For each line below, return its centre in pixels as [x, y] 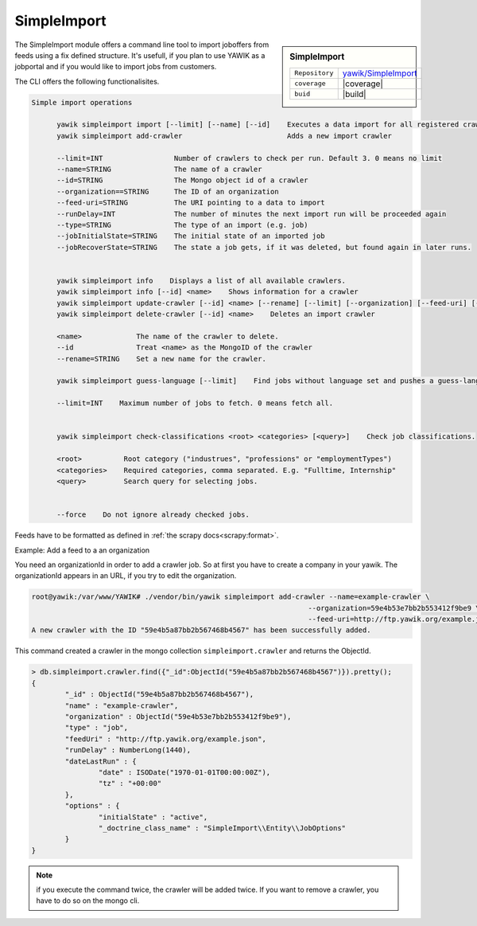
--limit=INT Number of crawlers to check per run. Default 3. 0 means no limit [250, 158]
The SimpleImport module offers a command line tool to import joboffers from [142, 45]
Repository [314, 73]
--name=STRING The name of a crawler [159, 170]
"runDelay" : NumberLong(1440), [128, 750]
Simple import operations [82, 102]
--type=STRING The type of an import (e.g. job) [182, 225]
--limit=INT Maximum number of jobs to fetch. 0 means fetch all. [195, 403]
